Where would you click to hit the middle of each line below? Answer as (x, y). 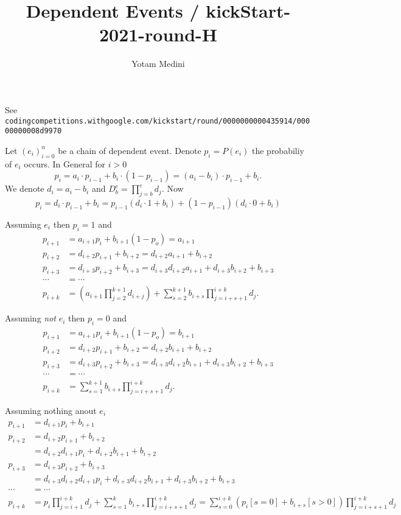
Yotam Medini (158, 64)
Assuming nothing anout (51, 410)
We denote (25, 188)
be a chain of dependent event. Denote (130, 150)
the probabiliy (278, 150)
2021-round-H (158, 34)
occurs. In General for (65, 163)
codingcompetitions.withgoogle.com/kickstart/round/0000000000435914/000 (158, 121)
